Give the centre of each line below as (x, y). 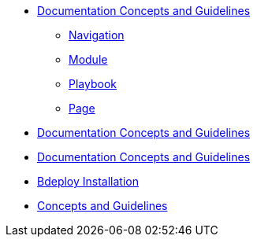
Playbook (93, 84)
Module (88, 59)
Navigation (97, 35)
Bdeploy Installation (88, 181)
